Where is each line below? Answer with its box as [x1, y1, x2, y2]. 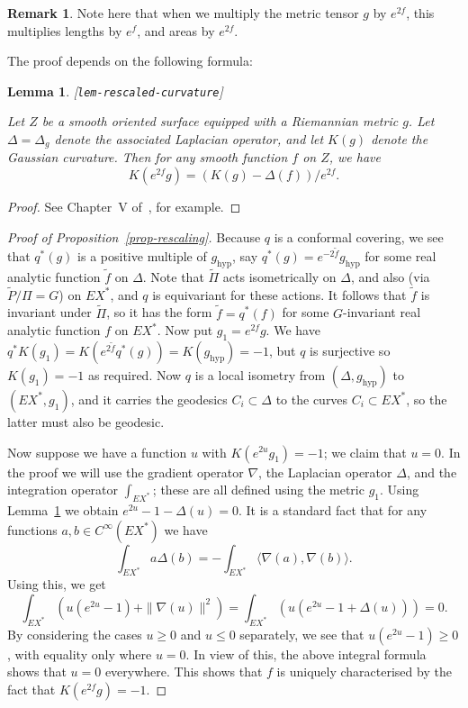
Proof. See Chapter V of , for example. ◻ [7, 197, 241, 216]
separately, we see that [239, 624, 364, 643]
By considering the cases [7, 624, 142, 643]
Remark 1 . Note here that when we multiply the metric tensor [7, 4, 359, 22]
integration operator [7, 480, 119, 499]
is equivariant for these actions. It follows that [152, 285, 407, 304]
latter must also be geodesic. [7, 412, 165, 431]
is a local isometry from [194, 365, 326, 384]
